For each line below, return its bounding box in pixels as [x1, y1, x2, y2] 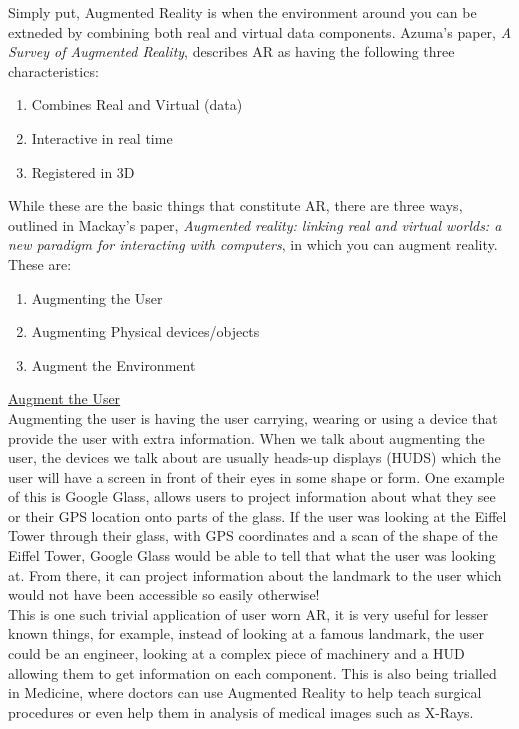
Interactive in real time [31, 127, 173, 148]
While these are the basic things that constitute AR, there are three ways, [8, 195, 463, 216]
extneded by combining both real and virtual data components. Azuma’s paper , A [8, 21, 512, 42]
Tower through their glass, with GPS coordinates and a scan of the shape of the [8, 525, 498, 546]
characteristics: [8, 60, 99, 81]
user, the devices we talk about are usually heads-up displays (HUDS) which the [8, 447, 501, 468]
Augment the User [8, 388, 121, 409]
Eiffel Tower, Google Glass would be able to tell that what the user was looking [8, 545, 496, 566]
